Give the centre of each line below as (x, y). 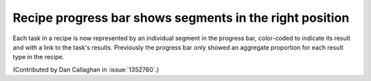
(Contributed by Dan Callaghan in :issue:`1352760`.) (86, 69)
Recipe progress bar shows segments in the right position (181, 18)
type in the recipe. (38, 57)
